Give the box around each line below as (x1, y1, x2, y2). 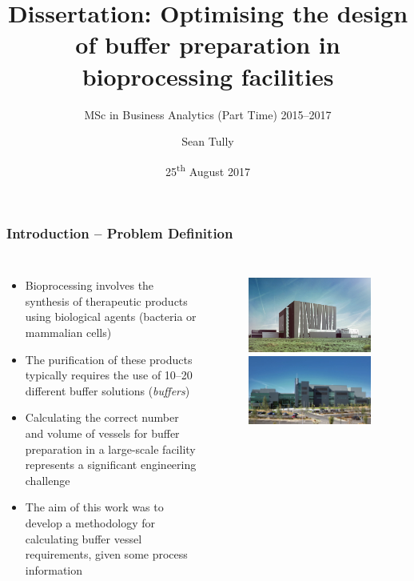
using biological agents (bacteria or (25, 308, 197, 325)
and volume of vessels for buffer (25, 424, 180, 441)
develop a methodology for (25, 514, 156, 531)
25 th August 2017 (165, 160, 250, 179)
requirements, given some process (25, 546, 188, 563)
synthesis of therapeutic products (25, 292, 188, 309)
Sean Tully (181, 133, 234, 150)
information (25, 561, 83, 578)
